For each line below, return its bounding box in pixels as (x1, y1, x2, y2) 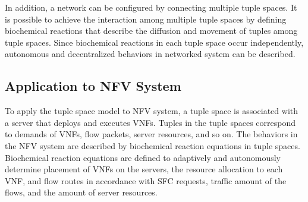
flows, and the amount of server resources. (5, 186, 158, 198)
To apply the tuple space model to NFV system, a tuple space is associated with (5, 105, 298, 117)
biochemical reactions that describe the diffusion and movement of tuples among (5, 24, 298, 37)
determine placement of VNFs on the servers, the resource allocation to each (5, 163, 283, 175)
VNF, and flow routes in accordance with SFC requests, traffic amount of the (5, 174, 287, 187)
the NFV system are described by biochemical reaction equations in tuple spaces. (5, 139, 300, 151)
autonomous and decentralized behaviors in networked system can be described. (5, 48, 296, 60)
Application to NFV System (5, 77, 181, 95)
